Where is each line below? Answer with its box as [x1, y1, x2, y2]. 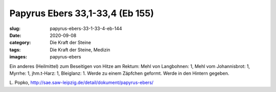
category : [9, 40, 31, 46]
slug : [9, 25, 20, 32]
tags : [9, 46, 21, 53]
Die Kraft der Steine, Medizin [50, 46, 110, 53]
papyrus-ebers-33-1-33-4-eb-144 [50, 25, 122, 32]
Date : [9, 32, 21, 38]
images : [9, 54, 28, 60]
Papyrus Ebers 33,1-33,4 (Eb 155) [9, 8, 154, 19]
